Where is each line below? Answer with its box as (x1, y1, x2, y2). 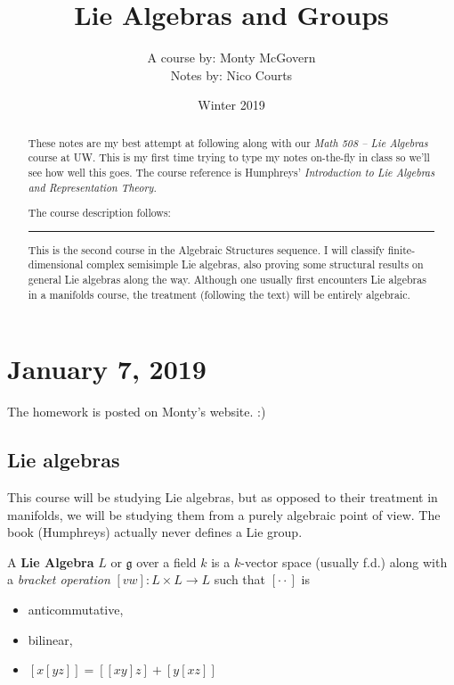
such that (214, 570, 266, 589)
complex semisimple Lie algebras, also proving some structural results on (86, 257, 424, 272)
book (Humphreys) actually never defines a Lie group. (7, 523, 303, 541)
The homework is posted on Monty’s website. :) (7, 402, 266, 421)
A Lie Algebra (7, 552, 94, 571)
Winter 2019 (198, 95, 265, 114)
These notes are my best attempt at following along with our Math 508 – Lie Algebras (28, 135, 428, 150)
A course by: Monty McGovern (147, 48, 316, 67)
